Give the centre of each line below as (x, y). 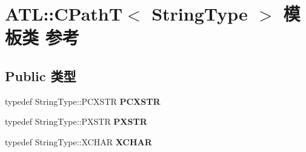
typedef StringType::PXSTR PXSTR (76, 121)
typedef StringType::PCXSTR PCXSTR (83, 101)
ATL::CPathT (64, 14)
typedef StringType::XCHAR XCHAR (78, 141)
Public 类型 (41, 75)
